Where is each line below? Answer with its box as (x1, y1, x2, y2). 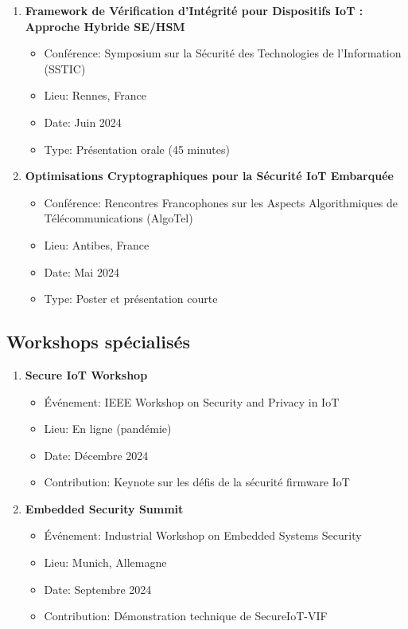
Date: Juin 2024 (44, 113, 122, 130)
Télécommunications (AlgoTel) (44, 210, 193, 226)
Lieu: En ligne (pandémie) (44, 420, 172, 437)
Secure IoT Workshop (25, 366, 148, 383)
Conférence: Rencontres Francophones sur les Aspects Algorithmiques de (44, 194, 398, 210)
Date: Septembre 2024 (44, 580, 152, 597)
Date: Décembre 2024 (44, 446, 149, 463)
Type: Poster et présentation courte (44, 290, 218, 307)
